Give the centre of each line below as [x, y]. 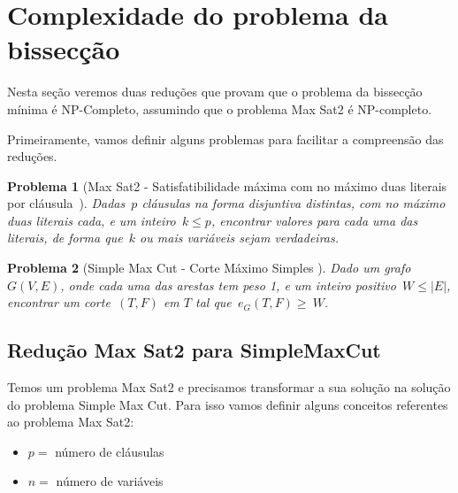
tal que [214, 302]
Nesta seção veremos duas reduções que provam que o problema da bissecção [215, 92]
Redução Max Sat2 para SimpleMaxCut [194, 350]
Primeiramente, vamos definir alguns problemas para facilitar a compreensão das [225, 139]
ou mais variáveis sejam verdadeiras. [240, 238]
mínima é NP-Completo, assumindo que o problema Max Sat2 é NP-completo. [220, 108]
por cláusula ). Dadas [66, 203]
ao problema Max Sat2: [71, 422]
